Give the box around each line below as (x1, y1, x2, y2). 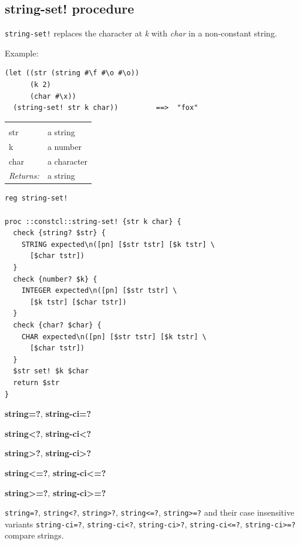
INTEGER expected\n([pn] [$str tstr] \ (21, 286, 177, 295)
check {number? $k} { (13, 275, 97, 283)
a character (47, 155, 88, 167)
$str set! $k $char (13, 367, 89, 376)
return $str (13, 378, 60, 387)
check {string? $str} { (13, 229, 106, 238)
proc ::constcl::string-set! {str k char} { (5, 217, 181, 226)
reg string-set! (5, 194, 68, 203)
